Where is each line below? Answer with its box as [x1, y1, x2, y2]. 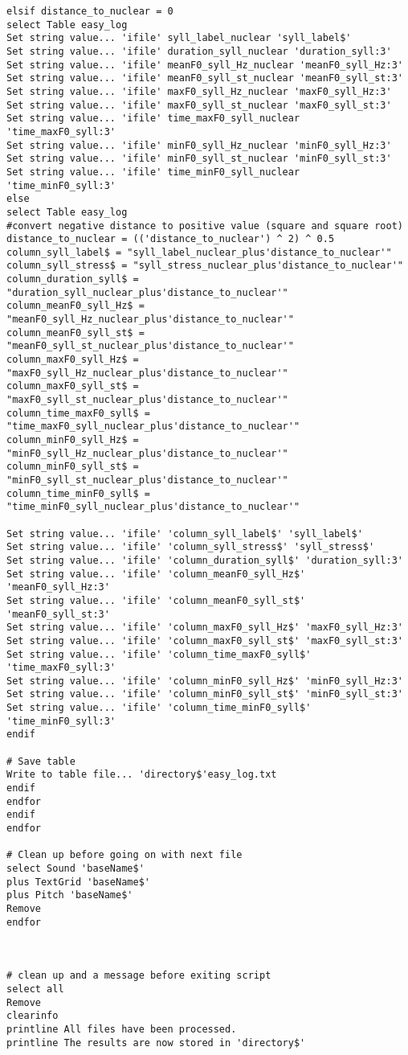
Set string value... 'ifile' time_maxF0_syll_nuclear [6, 113, 300, 125]
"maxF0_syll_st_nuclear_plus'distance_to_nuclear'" [6, 394, 288, 406]
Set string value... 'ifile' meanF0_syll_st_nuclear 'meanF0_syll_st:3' [6, 72, 403, 84]
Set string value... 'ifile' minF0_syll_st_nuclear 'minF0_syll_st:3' [6, 153, 392, 165]
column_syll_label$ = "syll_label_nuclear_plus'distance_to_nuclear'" [6, 246, 392, 258]
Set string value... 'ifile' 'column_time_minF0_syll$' [6, 702, 312, 714]
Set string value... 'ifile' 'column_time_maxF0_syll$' [6, 648, 312, 660]
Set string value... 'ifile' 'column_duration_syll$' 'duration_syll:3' [6, 554, 403, 566]
